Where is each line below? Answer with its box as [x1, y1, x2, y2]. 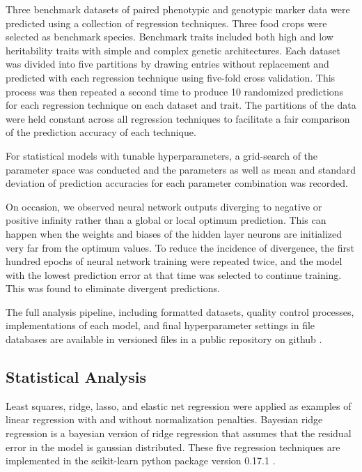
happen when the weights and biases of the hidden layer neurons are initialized [6, 226, 343, 241]
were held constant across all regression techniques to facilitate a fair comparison [6, 111, 350, 125]
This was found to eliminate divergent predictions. [6, 281, 220, 296]
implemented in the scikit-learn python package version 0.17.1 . [6, 453, 276, 468]
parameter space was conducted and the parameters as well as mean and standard [6, 162, 356, 176]
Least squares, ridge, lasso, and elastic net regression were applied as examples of [6, 398, 352, 413]
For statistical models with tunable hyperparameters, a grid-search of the [6, 148, 318, 162]
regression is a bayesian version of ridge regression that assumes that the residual [6, 426, 352, 441]
